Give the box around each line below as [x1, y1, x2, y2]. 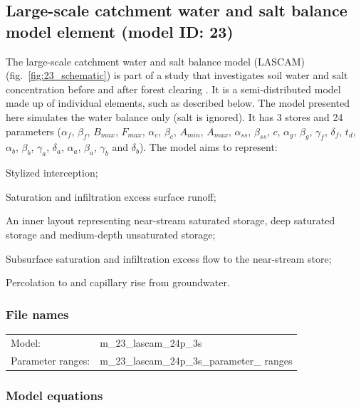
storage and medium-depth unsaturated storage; [6, 226, 216, 241]
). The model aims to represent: [139, 140, 278, 155]
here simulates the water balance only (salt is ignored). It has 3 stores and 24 [6, 109, 343, 124]
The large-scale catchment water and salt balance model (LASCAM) [6, 53, 305, 68]
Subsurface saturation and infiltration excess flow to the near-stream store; [6, 251, 332, 266]
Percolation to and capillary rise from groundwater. [6, 275, 230, 290]
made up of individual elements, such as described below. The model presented [6, 95, 350, 110]
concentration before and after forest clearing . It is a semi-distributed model [6, 81, 341, 96]
